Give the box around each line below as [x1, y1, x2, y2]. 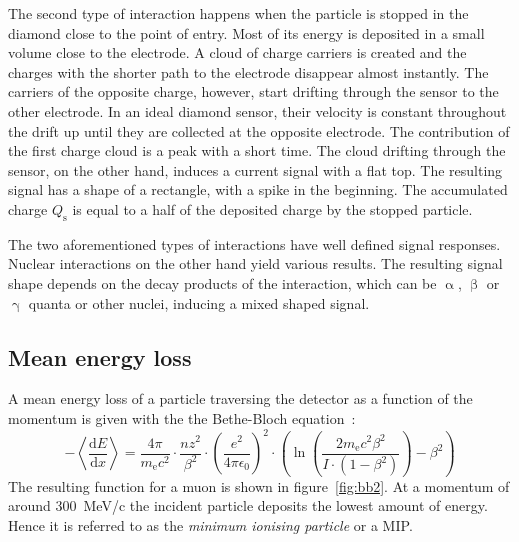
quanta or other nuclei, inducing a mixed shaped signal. [28, 292, 370, 313]
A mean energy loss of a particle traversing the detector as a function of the [8, 388, 473, 409]
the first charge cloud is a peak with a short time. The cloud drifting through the [8, 140, 506, 161]
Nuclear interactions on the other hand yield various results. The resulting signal [8, 253, 503, 274]
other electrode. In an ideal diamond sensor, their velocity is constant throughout [8, 100, 507, 121]
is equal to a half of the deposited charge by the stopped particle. [72, 198, 473, 219]
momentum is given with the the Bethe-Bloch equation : [8, 407, 356, 428]
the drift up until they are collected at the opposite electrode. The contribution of [8, 120, 510, 141]
